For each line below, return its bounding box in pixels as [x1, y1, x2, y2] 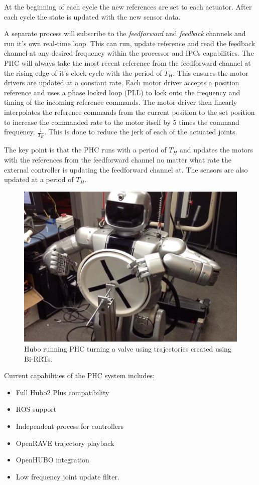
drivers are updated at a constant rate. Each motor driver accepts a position [4, 77, 239, 88]
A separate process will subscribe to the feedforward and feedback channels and [4, 28, 246, 39]
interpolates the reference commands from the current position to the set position [4, 106, 255, 117]
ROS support [16, 404, 57, 414]
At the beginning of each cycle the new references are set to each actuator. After [4, 2, 252, 12]
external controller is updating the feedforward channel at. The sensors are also [4, 164, 248, 175]
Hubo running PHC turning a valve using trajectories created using [24, 343, 231, 354]
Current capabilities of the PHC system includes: [4, 370, 155, 381]
